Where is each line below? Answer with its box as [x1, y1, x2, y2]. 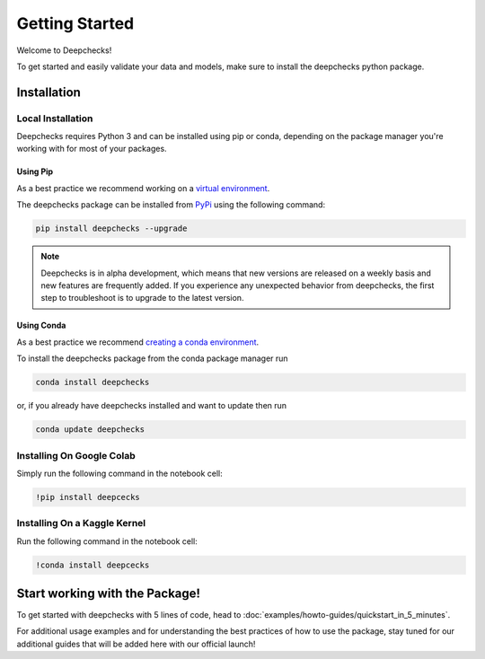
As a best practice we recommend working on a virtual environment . [16, 182, 270, 193]
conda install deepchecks [35, 377, 150, 388]
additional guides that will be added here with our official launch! [16, 638, 256, 649]
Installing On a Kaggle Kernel [16, 517, 146, 530]
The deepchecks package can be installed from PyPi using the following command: [16, 199, 326, 210]
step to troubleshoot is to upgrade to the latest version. [40, 293, 244, 303]
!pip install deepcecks [35, 492, 141, 502]
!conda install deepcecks [35, 559, 150, 570]
